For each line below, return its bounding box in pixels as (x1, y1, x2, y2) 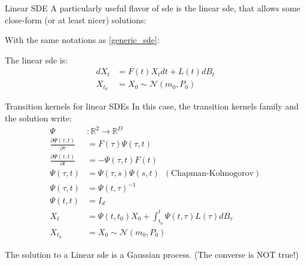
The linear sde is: (5, 53, 68, 66)
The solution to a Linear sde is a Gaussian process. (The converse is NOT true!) (5, 248, 299, 260)
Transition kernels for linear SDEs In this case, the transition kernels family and (5, 100, 299, 112)
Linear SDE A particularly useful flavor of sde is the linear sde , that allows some (5, 2, 301, 14)
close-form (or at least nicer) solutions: (5, 13, 147, 26)
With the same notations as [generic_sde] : (5, 33, 160, 46)
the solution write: (5, 111, 72, 124)
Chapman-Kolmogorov (171, 169, 254, 178)
